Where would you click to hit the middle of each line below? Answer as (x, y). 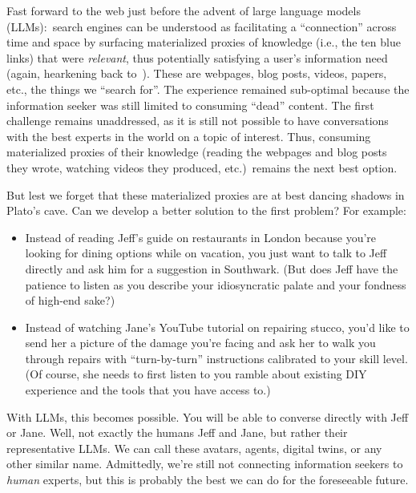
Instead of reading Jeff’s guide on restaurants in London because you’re (201, 237)
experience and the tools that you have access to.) (148, 390)
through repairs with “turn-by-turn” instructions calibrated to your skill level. (216, 358)
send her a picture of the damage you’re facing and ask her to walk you (200, 343)
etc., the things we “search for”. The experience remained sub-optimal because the (208, 89)
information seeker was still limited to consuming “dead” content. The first (190, 105)
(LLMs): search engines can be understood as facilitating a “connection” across (202, 26)
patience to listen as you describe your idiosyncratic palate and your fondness (216, 284)
